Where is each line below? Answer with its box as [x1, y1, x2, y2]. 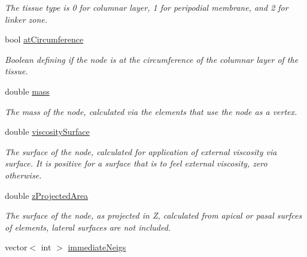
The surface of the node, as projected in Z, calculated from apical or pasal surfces [5, 209, 302, 222]
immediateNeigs [68, 241, 126, 253]
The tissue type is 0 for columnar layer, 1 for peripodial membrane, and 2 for [5, 1, 288, 13]
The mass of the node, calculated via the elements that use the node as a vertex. [5, 105, 297, 117]
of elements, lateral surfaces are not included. [5, 220, 171, 233]
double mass [5, 84, 50, 97]
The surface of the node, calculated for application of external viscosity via [5, 145, 277, 158]
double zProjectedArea [5, 189, 89, 201]
